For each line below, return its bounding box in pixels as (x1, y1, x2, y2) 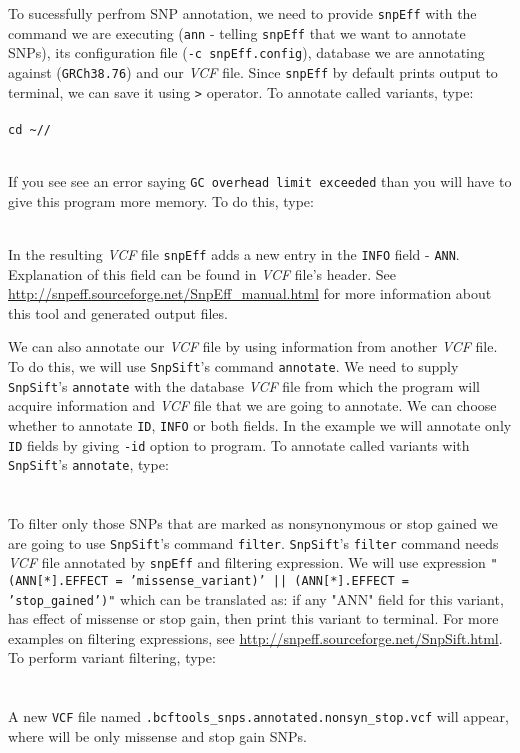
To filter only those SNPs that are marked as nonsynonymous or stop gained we (8, 513, 498, 534)
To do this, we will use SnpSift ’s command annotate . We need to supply (8, 356, 459, 376)
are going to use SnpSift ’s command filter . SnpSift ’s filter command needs (8, 532, 499, 553)
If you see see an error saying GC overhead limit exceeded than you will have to (8, 171, 512, 192)
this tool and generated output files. (8, 302, 228, 323)
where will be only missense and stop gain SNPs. (8, 725, 307, 746)
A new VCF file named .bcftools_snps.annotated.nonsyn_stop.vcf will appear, (8, 706, 509, 727)
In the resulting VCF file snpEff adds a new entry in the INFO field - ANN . (8, 243, 460, 264)
